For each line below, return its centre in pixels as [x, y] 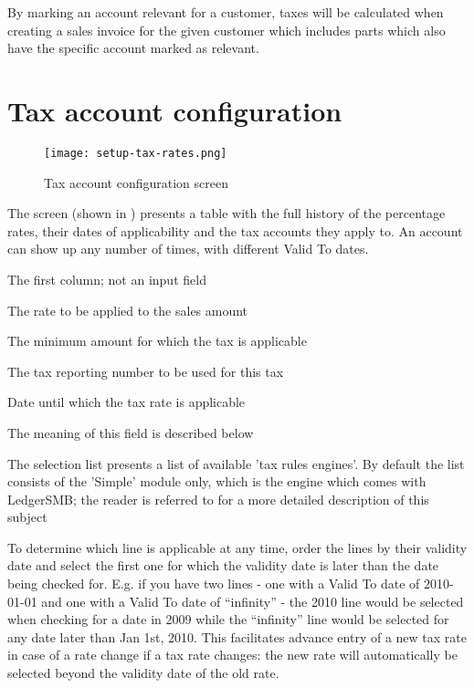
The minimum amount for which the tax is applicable [157, 341]
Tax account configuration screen [136, 182]
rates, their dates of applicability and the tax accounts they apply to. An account [235, 230]
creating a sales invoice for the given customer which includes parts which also [226, 30]
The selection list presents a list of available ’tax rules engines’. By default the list [236, 463]
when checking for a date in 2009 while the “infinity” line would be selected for [228, 619]
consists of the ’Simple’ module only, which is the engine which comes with [217, 481]
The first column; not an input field [107, 279]
